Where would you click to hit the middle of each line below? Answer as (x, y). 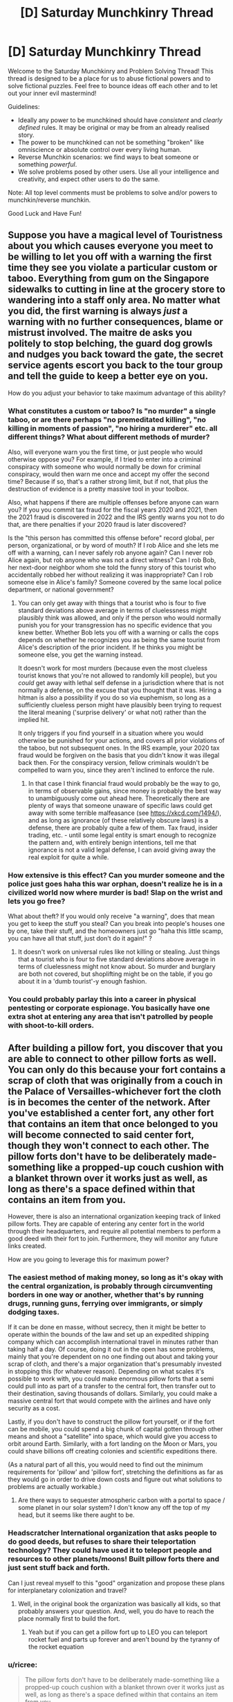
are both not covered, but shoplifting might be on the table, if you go (115, 974)
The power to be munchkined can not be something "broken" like (111, 142)
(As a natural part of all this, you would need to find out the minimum (105, 1465)
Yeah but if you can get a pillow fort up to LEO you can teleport (118, 1632)
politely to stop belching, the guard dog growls (110, 344)
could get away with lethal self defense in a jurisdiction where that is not (121, 683)
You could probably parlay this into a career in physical (102, 1000)
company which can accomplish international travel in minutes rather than (113, 1342)
